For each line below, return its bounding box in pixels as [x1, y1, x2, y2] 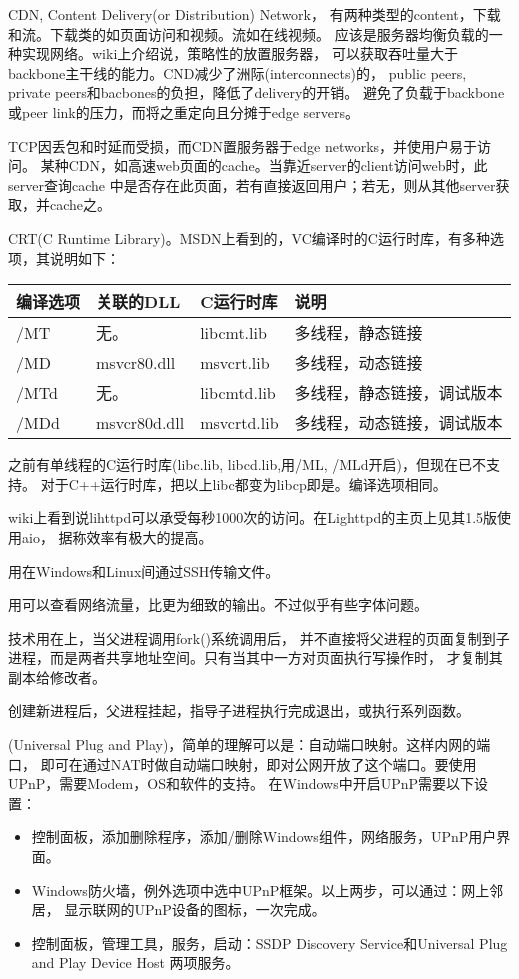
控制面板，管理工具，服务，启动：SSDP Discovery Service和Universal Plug [31, 932, 508, 953]
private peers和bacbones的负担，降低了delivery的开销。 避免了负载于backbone [8, 82, 505, 103]
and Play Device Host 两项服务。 [31, 952, 240, 973]
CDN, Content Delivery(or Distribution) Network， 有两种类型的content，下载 [8, 4, 501, 24]
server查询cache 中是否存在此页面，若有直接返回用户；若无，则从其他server [8, 174, 496, 195]
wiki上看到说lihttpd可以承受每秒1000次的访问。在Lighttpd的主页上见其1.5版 [8, 507, 498, 528]
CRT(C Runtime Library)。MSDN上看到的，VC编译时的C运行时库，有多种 [8, 227, 490, 248]
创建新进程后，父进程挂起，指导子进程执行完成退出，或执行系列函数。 [8, 700, 470, 721]
